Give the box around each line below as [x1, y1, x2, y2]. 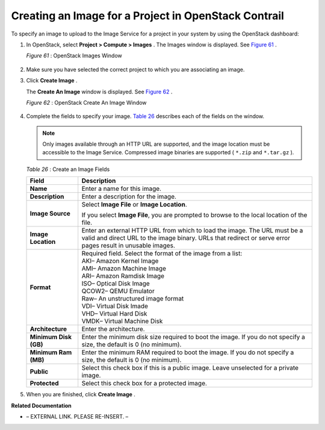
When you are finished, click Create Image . [26, 391, 135, 398]
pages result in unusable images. [81, 241, 176, 250]
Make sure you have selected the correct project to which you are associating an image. [26, 66, 245, 73]
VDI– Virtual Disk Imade [81, 302, 149, 310]
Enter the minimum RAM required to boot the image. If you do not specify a [81, 348, 294, 357]
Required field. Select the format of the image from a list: [81, 249, 243, 258]
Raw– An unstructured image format [81, 294, 184, 303]
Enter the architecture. [81, 325, 145, 334]
